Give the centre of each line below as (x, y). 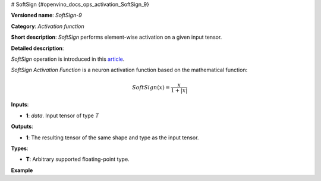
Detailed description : (37, 48)
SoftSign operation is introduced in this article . (68, 59)
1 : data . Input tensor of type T (62, 116)
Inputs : (20, 105)
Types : (20, 148)
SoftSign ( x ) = (151, 87)
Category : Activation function (48, 26)
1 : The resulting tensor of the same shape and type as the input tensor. (112, 138)
